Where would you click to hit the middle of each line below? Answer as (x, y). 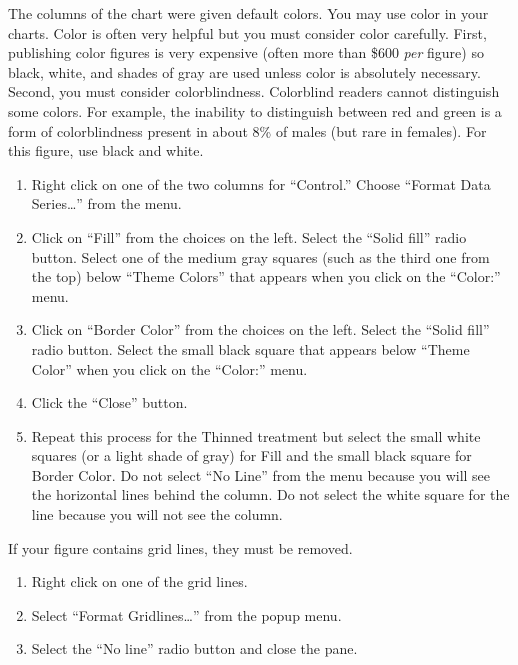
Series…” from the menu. (106, 203)
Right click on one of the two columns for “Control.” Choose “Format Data (261, 183)
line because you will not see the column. (157, 514)
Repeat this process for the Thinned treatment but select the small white (256, 435)
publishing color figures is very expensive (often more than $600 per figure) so (246, 52)
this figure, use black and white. (106, 150)
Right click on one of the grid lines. (139, 581)
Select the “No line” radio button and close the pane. (194, 648)
